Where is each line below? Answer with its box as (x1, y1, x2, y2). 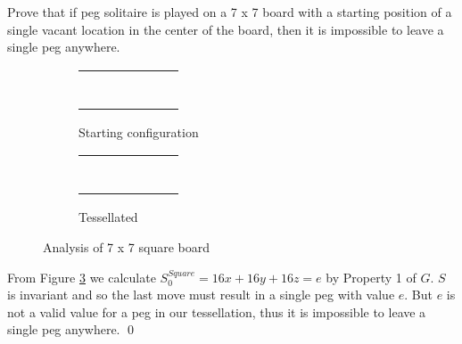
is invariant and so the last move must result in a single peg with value (7, 285, 395, 304)
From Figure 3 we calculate (7, 267, 156, 286)
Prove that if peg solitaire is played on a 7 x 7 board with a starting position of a (7, 3, 452, 20)
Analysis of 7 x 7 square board (43, 237, 210, 256)
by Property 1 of (326, 267, 417, 286)
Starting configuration (78, 122, 199, 141)
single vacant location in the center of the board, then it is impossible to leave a (7, 20, 444, 38)
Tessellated (78, 208, 138, 226)
